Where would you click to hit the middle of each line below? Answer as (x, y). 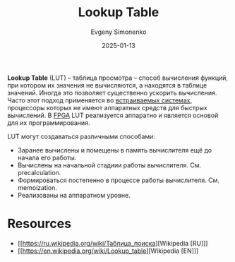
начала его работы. (47, 157)
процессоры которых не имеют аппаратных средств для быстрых (107, 107)
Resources (40, 224)
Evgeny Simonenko (119, 32)
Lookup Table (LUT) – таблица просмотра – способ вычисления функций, (117, 78)
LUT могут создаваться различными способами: (81, 136)
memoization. (37, 187)
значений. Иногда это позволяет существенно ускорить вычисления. (112, 93)
